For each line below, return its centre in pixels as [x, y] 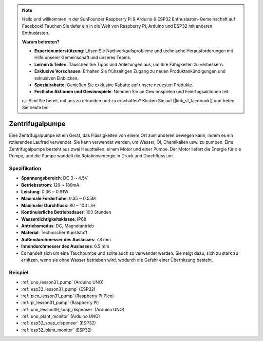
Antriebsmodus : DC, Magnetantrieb [58, 226]
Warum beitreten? [41, 42]
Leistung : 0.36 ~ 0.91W [45, 192]
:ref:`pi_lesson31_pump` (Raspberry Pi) [60, 303]
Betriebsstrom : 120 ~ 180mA [50, 185]
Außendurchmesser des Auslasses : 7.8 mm [66, 239]
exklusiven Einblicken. [56, 78]
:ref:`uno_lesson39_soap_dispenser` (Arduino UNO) [73, 309]
